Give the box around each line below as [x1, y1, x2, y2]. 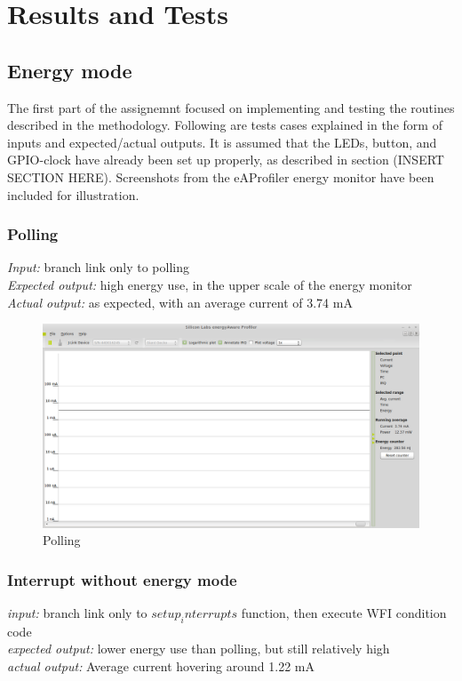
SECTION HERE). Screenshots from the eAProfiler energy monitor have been [7, 167, 434, 186]
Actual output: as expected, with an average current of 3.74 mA [7, 292, 353, 311]
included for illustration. [7, 185, 139, 204]
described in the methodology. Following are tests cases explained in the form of [7, 116, 442, 134]
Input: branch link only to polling [7, 258, 189, 276]
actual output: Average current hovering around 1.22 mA [7, 656, 315, 675]
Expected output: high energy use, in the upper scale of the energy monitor [7, 275, 412, 293]
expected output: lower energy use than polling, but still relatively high [7, 639, 390, 658]
